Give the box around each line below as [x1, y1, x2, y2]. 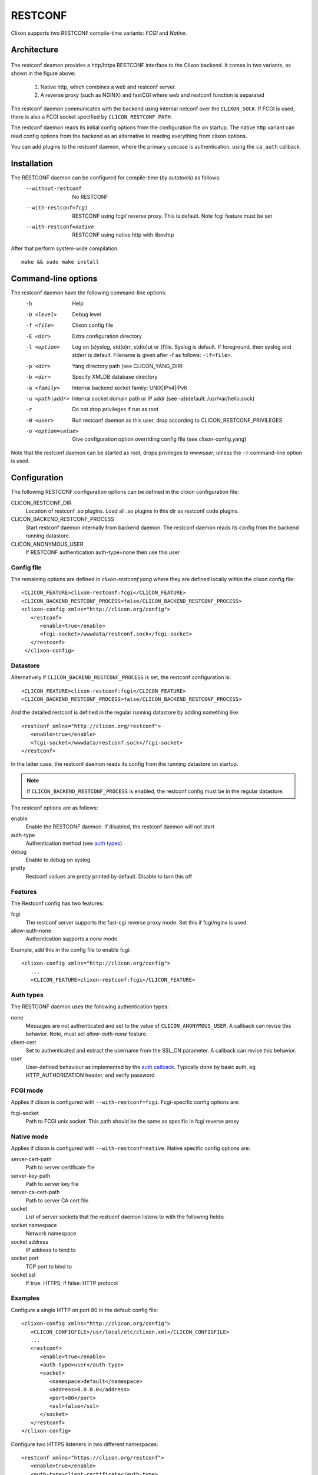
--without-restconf [25, 185, 82, 192]
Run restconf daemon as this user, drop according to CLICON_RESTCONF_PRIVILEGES [72, 417, 283, 424]
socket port [11, 1254, 39, 1262]
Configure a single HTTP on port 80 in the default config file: [11, 1306, 158, 1313]
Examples [11, 1294, 40, 1302]
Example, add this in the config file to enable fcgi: [11, 946, 131, 953]
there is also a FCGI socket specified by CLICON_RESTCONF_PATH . [11, 113, 173, 120]
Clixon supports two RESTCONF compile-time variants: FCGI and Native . [11, 29, 187, 37]
